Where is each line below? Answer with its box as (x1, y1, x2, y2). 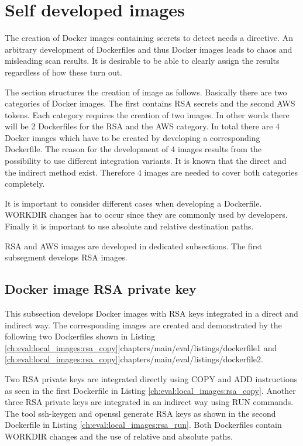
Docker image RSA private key (5, 280, 197, 298)
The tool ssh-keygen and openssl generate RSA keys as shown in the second (5, 407, 276, 419)
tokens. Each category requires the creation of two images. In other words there (5, 108, 290, 121)
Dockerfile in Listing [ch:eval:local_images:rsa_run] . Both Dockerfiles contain (5, 418, 282, 431)
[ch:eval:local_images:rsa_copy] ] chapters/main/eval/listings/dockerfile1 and (5, 341, 277, 354)
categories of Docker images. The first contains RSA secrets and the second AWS (5, 97, 295, 109)
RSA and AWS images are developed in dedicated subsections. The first (5, 239, 263, 252)
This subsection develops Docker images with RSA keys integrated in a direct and (5, 307, 298, 320)
